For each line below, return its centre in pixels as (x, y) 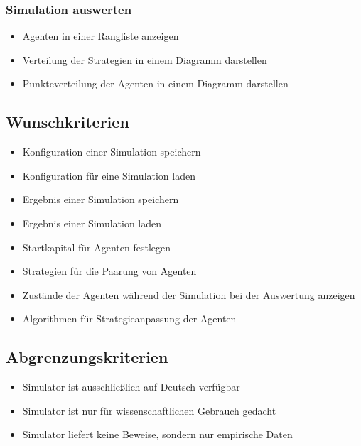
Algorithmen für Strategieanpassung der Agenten (129, 319)
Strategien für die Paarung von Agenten (109, 271)
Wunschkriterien (68, 122)
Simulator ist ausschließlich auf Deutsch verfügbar (131, 387)
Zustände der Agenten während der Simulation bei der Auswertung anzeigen (189, 294)
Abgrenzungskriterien (87, 357)
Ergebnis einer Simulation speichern (101, 199)
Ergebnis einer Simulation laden (92, 223)
